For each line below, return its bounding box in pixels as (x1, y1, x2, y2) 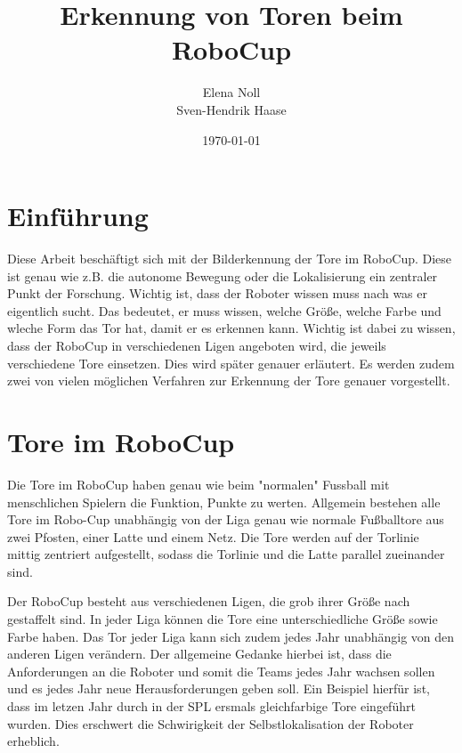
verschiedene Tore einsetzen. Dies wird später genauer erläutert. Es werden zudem (7, 353, 455, 372)
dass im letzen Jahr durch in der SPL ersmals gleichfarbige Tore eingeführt (7, 697, 416, 716)
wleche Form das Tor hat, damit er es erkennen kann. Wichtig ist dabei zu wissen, (7, 319, 456, 337)
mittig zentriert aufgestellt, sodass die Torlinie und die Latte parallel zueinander (7, 545, 445, 563)
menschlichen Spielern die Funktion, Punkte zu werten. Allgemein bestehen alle (7, 492, 441, 511)
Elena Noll (202, 83, 261, 101)
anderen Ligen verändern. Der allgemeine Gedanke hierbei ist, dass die (7, 644, 392, 663)
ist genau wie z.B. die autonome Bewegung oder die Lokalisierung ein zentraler (7, 266, 438, 285)
